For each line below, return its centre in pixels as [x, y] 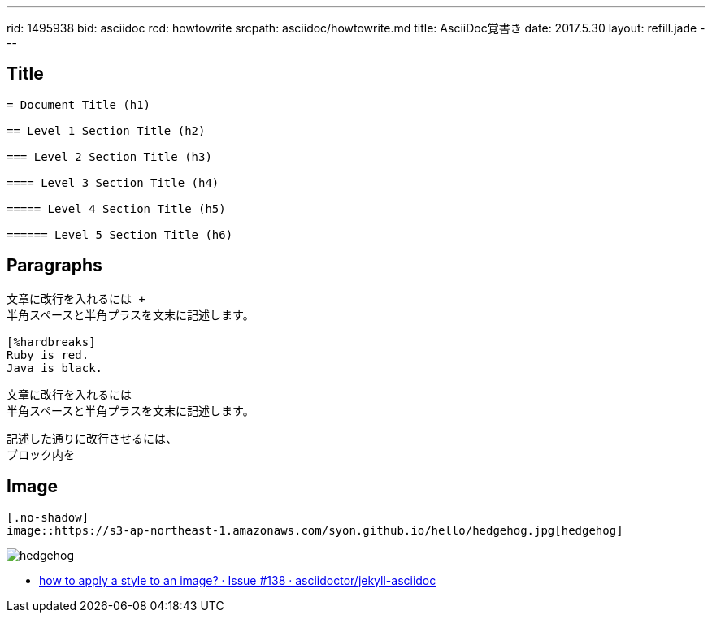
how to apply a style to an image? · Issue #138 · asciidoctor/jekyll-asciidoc [238, 580]
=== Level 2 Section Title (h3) [109, 156]
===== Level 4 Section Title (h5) [116, 208]
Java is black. [55, 368]
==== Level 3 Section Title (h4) [113, 182]
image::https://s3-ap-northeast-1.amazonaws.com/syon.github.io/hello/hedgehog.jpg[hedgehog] [315, 530]
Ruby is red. [48, 355]
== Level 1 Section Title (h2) [106, 130]
